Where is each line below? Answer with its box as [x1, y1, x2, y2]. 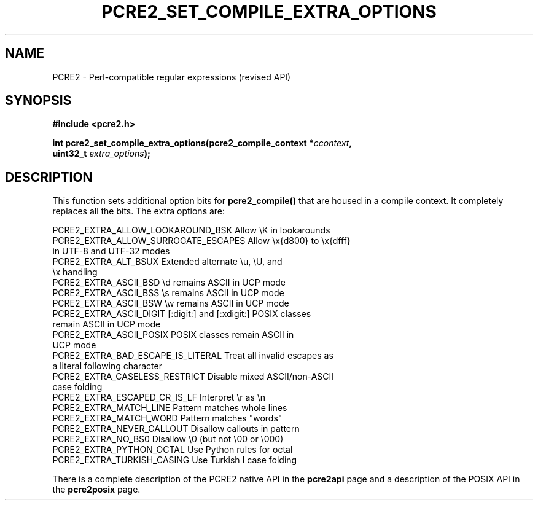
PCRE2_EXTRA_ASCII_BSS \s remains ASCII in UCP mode [52, 288, 284, 299]
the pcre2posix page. [52, 484, 141, 495]
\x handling [52, 267, 98, 278]
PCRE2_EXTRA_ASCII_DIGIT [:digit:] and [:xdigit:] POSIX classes [52, 308, 311, 319]
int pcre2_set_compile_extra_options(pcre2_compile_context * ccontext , [52, 138, 352, 149]
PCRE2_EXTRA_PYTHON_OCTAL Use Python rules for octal [52, 444, 293, 455]
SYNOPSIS [5, 93, 72, 109]
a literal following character [52, 361, 162, 372]
